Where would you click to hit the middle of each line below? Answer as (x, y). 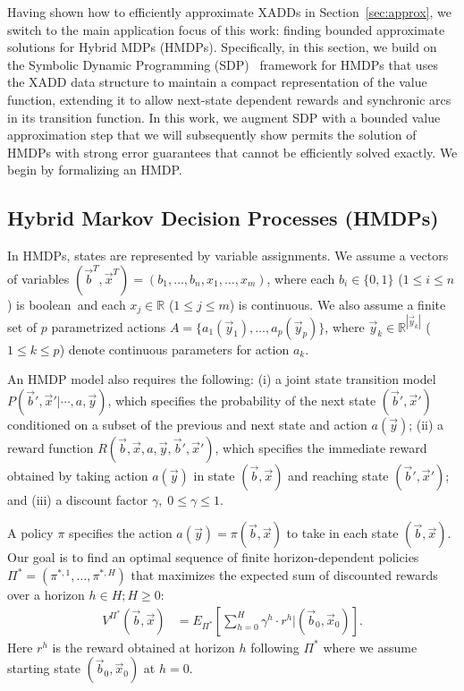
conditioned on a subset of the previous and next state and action (187, 424)
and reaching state (338, 475)
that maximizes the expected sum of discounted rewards (284, 575)
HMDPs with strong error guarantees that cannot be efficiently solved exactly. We (232, 152)
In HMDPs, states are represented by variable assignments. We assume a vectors (228, 256)
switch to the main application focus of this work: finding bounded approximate (226, 29)
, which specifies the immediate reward (321, 447)
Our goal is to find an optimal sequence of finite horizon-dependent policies (213, 557)
